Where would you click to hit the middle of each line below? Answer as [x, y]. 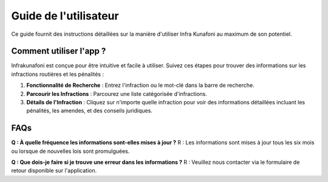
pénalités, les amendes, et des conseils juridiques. [90, 111]
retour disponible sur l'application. [54, 170]
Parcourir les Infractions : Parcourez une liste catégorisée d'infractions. [117, 93]
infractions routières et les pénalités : [58, 74]
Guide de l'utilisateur [65, 16]
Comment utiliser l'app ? [59, 51]
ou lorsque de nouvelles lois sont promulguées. [70, 151]
